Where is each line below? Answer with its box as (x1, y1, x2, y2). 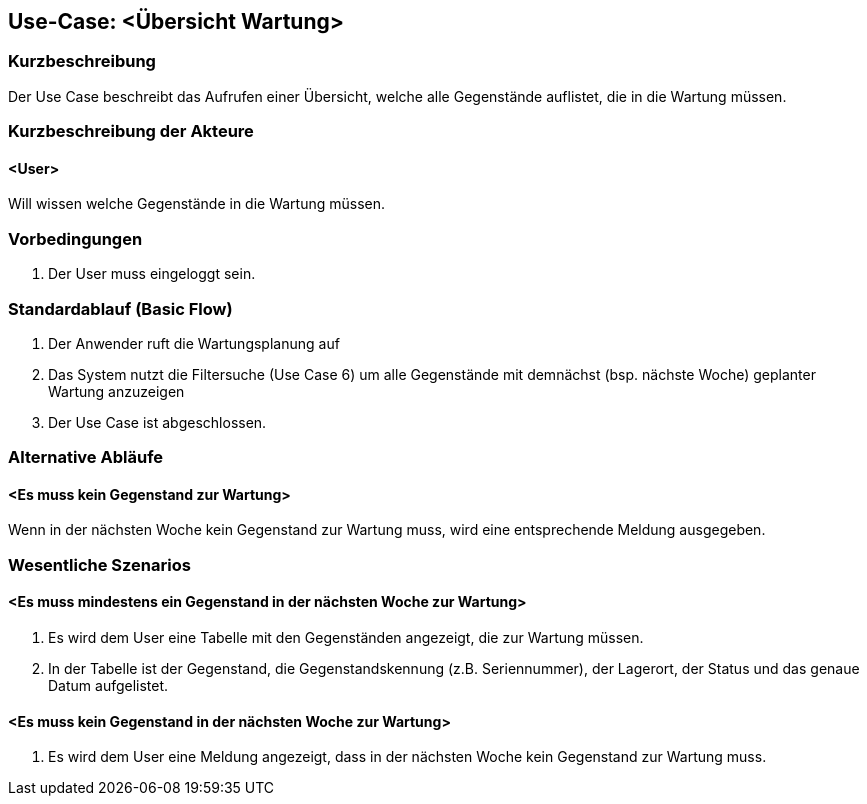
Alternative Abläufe (8, 447, 164, 468)
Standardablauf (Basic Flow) (8, 298, 233, 319)
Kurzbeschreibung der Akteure (8, 121, 254, 142)
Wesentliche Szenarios (8, 554, 191, 575)
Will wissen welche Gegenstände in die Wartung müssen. (8, 195, 386, 213)
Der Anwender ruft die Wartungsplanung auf (48, 334, 340, 352)
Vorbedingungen (8, 228, 143, 249)
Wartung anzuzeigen (48, 382, 185, 400)
